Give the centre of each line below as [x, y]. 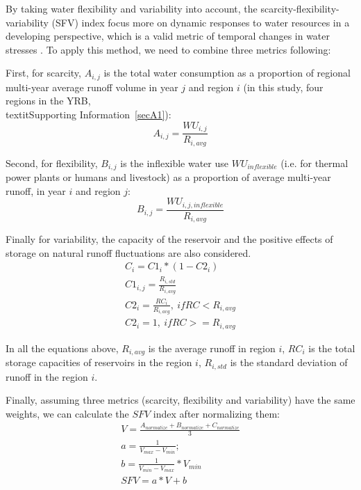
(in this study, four [283, 87]
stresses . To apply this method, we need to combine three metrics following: [168, 49]
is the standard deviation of [289, 362]
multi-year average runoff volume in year [92, 87]
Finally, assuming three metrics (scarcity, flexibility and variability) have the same [180, 400]
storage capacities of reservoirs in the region [99, 362]
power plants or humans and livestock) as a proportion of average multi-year [168, 177]
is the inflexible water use [175, 163]
